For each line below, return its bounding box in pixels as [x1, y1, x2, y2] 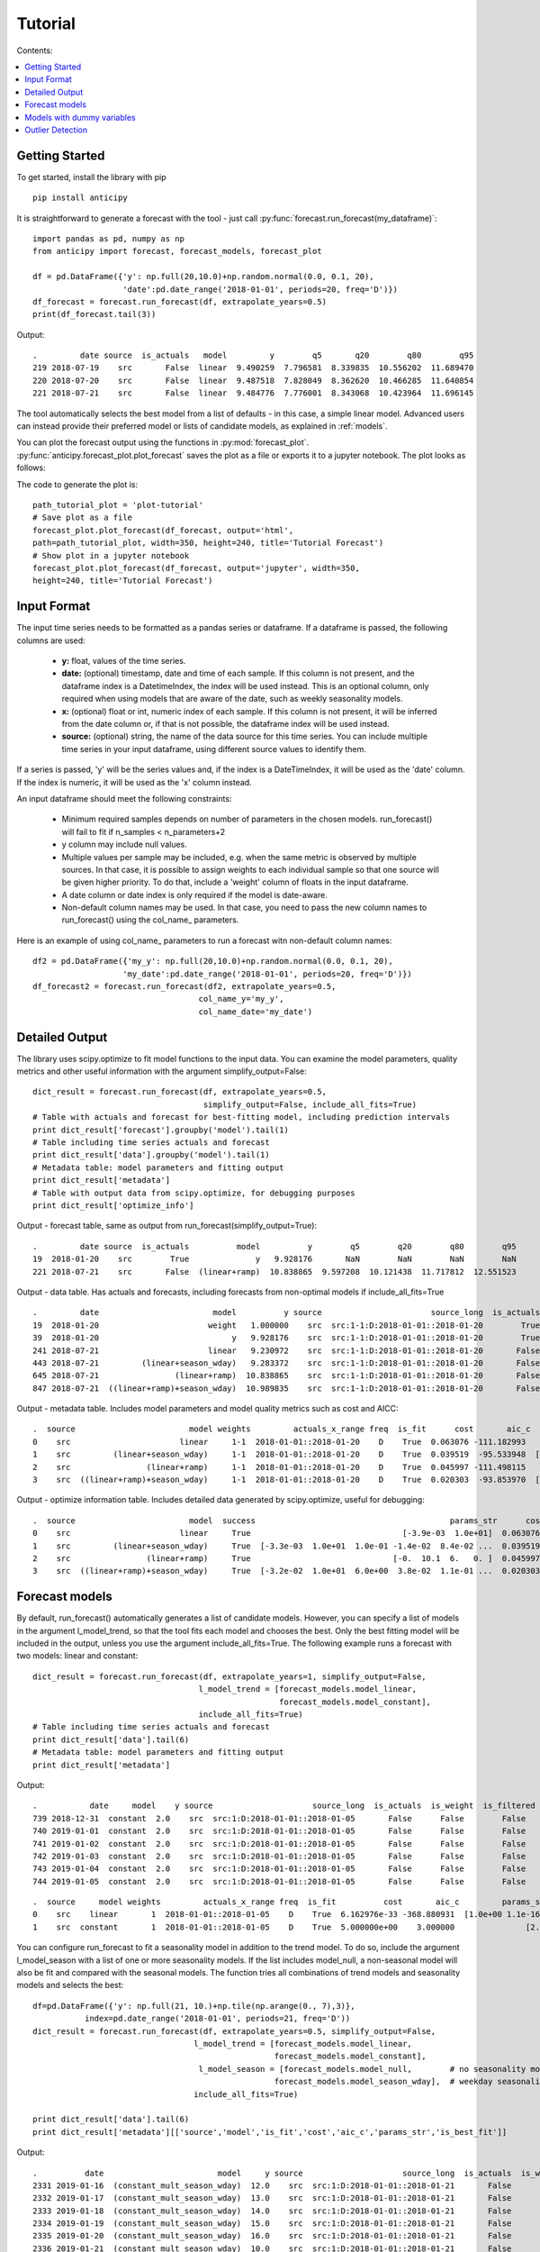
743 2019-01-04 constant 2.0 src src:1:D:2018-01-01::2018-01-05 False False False [32, 1864, 526, 1874]
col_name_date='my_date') [198, 1006, 313, 1017]
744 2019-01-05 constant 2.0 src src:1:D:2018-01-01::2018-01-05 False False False [32, 1876, 526, 1886]
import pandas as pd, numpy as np [32, 233, 184, 243]
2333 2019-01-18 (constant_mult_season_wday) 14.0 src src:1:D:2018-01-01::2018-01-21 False [32, 2205, 512, 2216]
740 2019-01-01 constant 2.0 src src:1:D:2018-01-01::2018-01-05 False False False [32, 1826, 526, 1837]
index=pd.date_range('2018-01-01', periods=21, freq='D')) [84, 2013, 351, 2024]
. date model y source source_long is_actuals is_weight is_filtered [32, 1801, 535, 1811]
